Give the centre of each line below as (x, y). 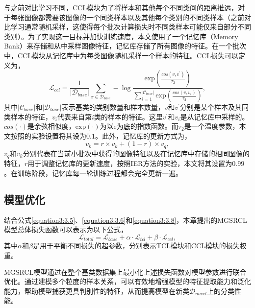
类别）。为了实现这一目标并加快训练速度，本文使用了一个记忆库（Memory (121, 36)
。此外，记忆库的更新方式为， (143, 135)
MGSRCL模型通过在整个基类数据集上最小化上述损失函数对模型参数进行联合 (125, 272)
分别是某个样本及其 (211, 107)
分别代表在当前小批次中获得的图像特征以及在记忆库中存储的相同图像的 (136, 153)
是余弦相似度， (51, 126)
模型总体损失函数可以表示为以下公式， (66, 229)
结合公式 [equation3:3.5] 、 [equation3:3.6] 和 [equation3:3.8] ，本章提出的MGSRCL (126, 220)
